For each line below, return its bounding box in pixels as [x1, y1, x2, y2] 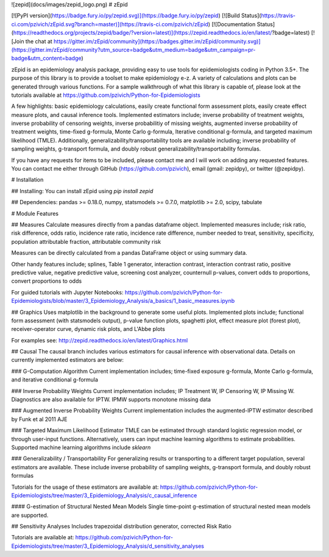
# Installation [11, 176, 44, 183]
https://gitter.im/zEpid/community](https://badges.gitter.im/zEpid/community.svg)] [54, 37, 261, 45]
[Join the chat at [11, 37, 53, 45]
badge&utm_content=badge [11, 55, 82, 62]
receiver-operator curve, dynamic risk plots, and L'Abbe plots [11, 325, 166, 333]
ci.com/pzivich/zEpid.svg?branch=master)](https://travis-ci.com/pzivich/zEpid [11, 20, 208, 27]
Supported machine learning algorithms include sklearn [11, 444, 151, 451]
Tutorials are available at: [11, 534, 74, 541]
